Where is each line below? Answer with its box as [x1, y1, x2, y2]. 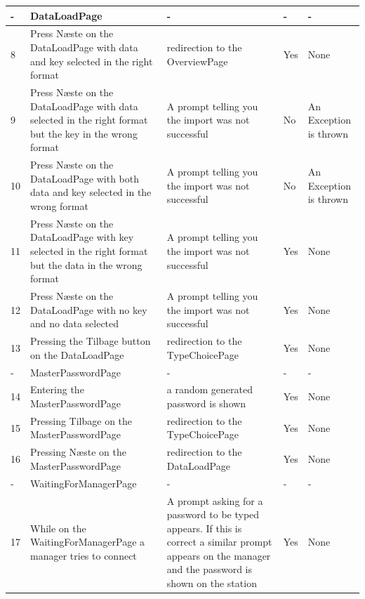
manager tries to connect [30, 548, 137, 562]
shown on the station [166, 576, 257, 591]
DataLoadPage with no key [30, 302, 147, 317]
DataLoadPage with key [30, 230, 134, 244]
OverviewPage [166, 53, 228, 68]
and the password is [166, 562, 253, 577]
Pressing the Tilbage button [30, 334, 151, 348]
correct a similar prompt [166, 534, 272, 549]
